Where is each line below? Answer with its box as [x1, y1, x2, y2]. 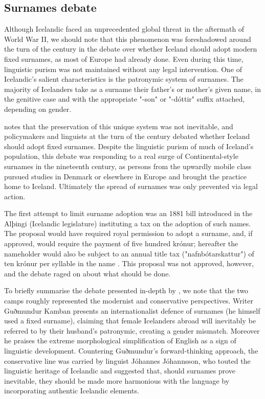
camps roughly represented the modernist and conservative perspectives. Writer [4, 295, 253, 306]
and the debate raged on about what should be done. [4, 268, 171, 278]
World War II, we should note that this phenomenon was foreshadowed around [4, 33, 251, 44]
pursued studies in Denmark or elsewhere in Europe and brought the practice [4, 171, 247, 181]
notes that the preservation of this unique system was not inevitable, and [4, 121, 233, 131]
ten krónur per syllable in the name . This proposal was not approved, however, [4, 258, 254, 269]
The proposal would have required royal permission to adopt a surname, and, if [4, 228, 253, 239]
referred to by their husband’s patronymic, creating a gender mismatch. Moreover [4, 325, 260, 336]
